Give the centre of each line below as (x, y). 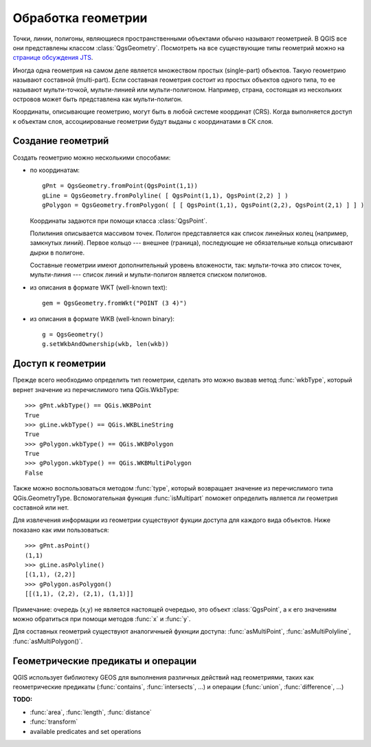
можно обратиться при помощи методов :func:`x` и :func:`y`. (102, 618)
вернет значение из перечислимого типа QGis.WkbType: (96, 389)
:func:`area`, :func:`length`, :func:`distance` (91, 712)
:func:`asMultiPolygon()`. (48, 641)
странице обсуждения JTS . (53, 58)
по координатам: (55, 170)
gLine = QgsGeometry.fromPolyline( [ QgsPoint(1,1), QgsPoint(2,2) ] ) (165, 195)
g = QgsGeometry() (73, 335)
